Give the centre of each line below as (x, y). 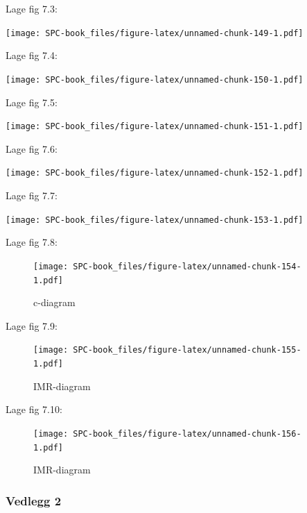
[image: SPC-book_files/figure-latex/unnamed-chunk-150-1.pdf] (155, 79)
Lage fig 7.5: (32, 102)
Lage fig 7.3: (32, 8)
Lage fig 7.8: (32, 242)
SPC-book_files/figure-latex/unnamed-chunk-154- (187, 266)
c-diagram (54, 302)
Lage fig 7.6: (32, 148)
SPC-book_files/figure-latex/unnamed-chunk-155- (187, 350)
